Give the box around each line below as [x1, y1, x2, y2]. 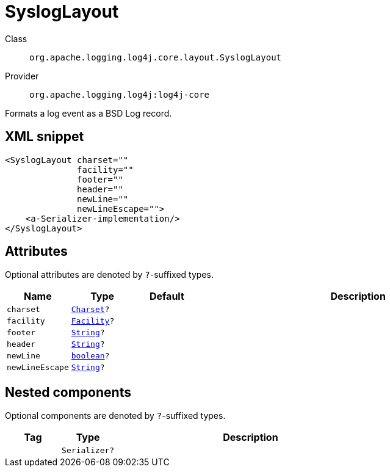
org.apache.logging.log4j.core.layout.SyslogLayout [29, 52, 282, 62]
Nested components [5, 384, 131, 400]
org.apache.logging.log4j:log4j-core [29, 89, 210, 100]
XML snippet [5, 129, 84, 145]
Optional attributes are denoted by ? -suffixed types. [5, 269, 214, 280]
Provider [5, 70, 39, 81]
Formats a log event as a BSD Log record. [5, 107, 172, 118]
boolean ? [71, 351, 110, 361]
